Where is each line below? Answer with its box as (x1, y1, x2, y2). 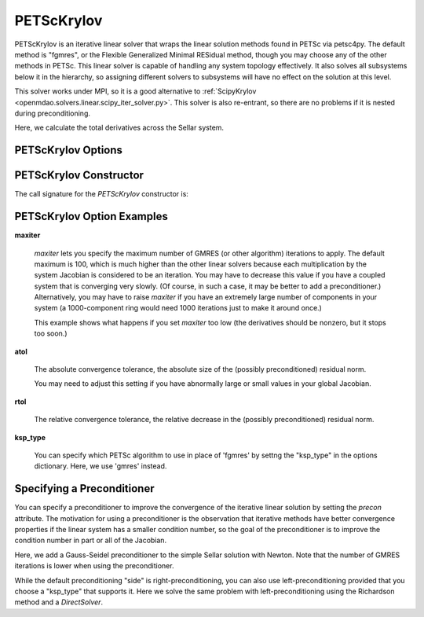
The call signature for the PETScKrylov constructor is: (14, 189, 188, 199)
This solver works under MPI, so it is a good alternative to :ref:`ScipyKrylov (14, 86, 257, 96)
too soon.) (34, 329, 68, 338)
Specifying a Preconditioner (14, 482, 155, 495)
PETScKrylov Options (14, 144, 123, 157)
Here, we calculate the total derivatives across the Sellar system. (14, 123, 224, 133)
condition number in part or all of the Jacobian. (14, 535, 167, 545)
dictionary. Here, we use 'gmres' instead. (34, 461, 167, 471)
